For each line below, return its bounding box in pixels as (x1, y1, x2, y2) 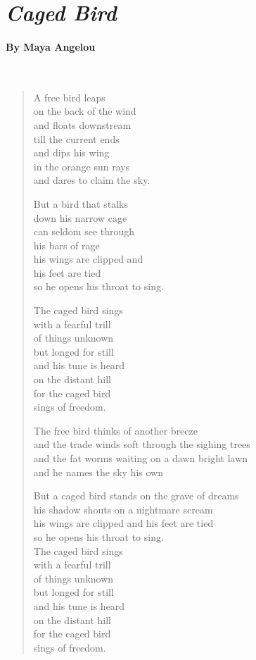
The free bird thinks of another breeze (33, 423, 198, 437)
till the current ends (33, 131, 120, 146)
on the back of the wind (33, 104, 136, 118)
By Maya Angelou (6, 39, 96, 54)
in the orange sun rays (33, 158, 130, 173)
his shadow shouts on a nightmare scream (33, 502, 213, 516)
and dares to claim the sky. (33, 173, 151, 187)
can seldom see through (33, 224, 135, 239)
